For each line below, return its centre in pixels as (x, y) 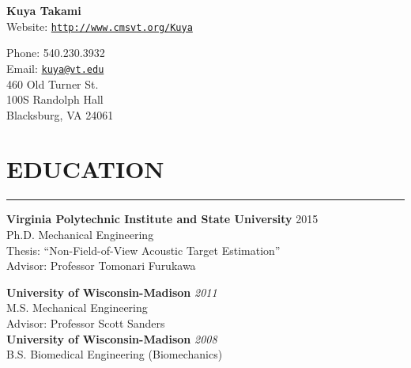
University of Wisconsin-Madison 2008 (112, 338)
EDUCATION (85, 169)
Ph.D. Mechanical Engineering (80, 234)
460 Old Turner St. (53, 83)
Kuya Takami (44, 10)
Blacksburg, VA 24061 (60, 114)
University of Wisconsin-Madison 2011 (112, 292)
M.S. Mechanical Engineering (77, 307)
